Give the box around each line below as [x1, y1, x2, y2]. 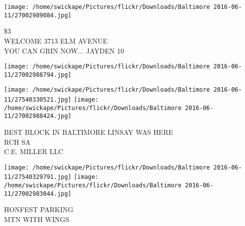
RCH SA [4, 136, 31, 147]
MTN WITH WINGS [4, 214, 69, 225]
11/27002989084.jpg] [4, 11, 72, 19]
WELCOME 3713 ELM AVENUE [4, 35, 108, 46]
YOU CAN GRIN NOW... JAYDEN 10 [4, 45, 124, 56]
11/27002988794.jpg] [4, 71, 72, 78]
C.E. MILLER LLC [4, 146, 63, 157]
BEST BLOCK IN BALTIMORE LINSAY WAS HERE [4, 127, 174, 137]
